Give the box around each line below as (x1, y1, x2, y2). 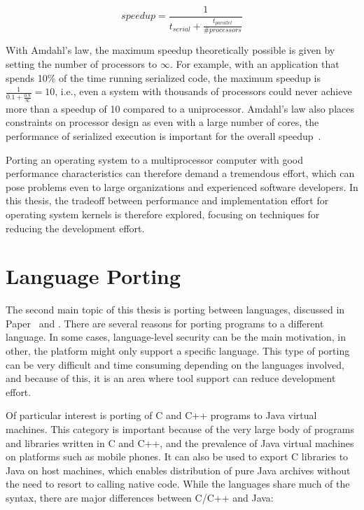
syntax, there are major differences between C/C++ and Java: (6, 490, 274, 504)
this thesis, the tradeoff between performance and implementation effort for (6, 193, 329, 208)
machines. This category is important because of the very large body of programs (6, 422, 354, 436)
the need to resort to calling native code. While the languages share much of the (6, 476, 350, 491)
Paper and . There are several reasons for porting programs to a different (6, 316, 324, 330)
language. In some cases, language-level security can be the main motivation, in (6, 330, 346, 344)
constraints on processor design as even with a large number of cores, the (6, 115, 319, 129)
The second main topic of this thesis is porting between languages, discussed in (6, 302, 345, 317)
